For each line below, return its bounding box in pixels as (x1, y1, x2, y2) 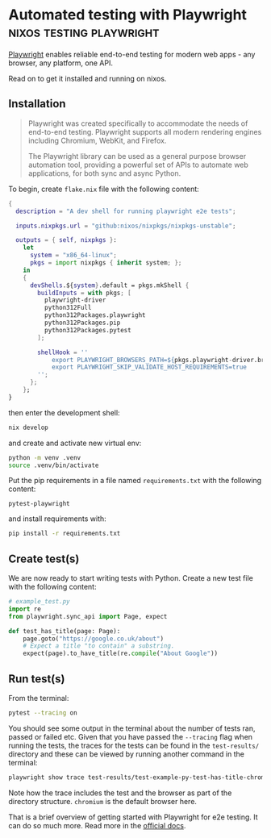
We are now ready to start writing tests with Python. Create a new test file (8, 573, 254, 583)
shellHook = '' (37, 348, 89, 356)
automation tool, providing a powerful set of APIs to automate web (27, 160, 248, 169)
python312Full (44, 304, 92, 312)
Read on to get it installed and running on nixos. (8, 73, 167, 83)
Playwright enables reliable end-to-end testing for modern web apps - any (8, 49, 256, 59)
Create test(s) (8, 552, 80, 565)
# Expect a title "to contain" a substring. (23, 642, 175, 650)
